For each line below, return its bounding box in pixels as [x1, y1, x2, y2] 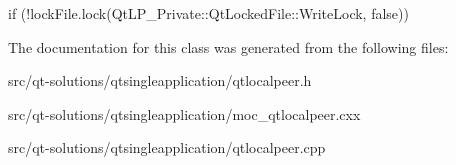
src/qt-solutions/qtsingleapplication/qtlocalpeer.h [8, 70, 312, 91]
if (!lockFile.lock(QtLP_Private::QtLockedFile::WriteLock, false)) [8, 3, 409, 23]
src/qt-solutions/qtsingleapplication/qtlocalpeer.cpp [8, 137, 326, 158]
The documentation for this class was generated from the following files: [8, 36, 449, 57]
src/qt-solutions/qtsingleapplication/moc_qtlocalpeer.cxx [8, 103, 361, 124]
